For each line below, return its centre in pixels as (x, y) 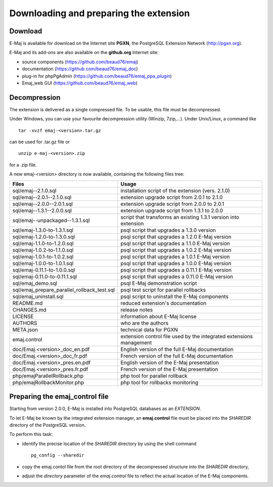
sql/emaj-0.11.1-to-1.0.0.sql (44, 270)
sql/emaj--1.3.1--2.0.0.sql (42, 210)
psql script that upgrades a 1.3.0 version (168, 230)
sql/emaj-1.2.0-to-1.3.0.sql (44, 237)
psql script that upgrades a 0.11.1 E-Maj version (176, 270)
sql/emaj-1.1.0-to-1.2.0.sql (43, 243)
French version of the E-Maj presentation (169, 369)
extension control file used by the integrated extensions (187, 336)
